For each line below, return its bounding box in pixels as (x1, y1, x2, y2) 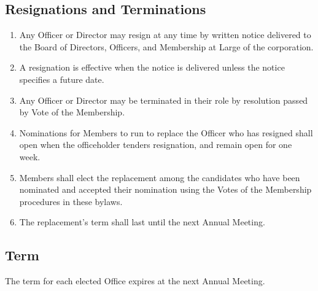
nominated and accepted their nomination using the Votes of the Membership (19, 183, 312, 196)
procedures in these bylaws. (19, 195, 123, 208)
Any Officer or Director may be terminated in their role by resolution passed (19, 93, 308, 106)
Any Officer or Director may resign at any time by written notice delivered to (19, 28, 311, 41)
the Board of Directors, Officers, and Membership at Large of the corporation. (19, 40, 314, 53)
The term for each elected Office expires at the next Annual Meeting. (5, 274, 265, 287)
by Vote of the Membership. (19, 106, 125, 118)
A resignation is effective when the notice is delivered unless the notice (19, 61, 285, 74)
